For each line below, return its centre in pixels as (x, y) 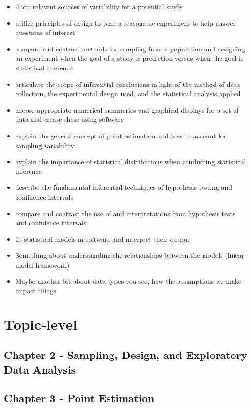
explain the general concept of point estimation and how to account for (121, 135)
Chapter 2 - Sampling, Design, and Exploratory (126, 355)
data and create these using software (69, 119)
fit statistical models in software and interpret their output (103, 239)
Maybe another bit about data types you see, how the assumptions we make (128, 281)
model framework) (42, 264)
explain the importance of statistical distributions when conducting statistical (131, 161)
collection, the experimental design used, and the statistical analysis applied (128, 93)
